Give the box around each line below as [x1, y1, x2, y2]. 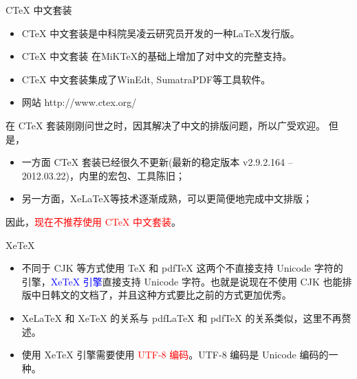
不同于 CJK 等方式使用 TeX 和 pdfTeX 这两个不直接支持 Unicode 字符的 [21, 261, 343, 275]
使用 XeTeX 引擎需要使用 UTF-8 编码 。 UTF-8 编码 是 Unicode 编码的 [21, 347, 329, 362]
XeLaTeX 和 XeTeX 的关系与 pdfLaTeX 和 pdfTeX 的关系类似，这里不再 [21, 310, 342, 325]
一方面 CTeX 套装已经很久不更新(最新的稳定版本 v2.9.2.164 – [21, 155, 293, 169]
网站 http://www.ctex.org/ [21, 95, 137, 109]
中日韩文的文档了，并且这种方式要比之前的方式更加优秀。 [31, 288, 292, 302]
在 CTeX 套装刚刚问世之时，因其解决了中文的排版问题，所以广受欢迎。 [6, 118, 326, 132]
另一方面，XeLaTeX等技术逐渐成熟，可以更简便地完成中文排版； [21, 191, 312, 206]
